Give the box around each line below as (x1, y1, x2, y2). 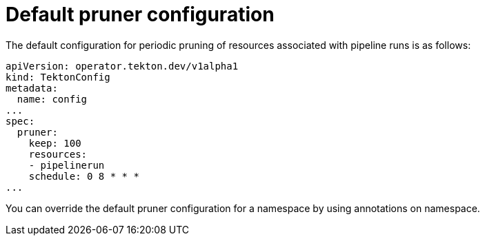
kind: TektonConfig (6, 71, 110, 83)
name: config (17, 93, 88, 105)
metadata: (6, 82, 58, 94)
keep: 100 (28, 137, 81, 149)
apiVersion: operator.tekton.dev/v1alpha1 (6, 60, 239, 72)
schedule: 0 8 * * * (28, 170, 139, 182)
